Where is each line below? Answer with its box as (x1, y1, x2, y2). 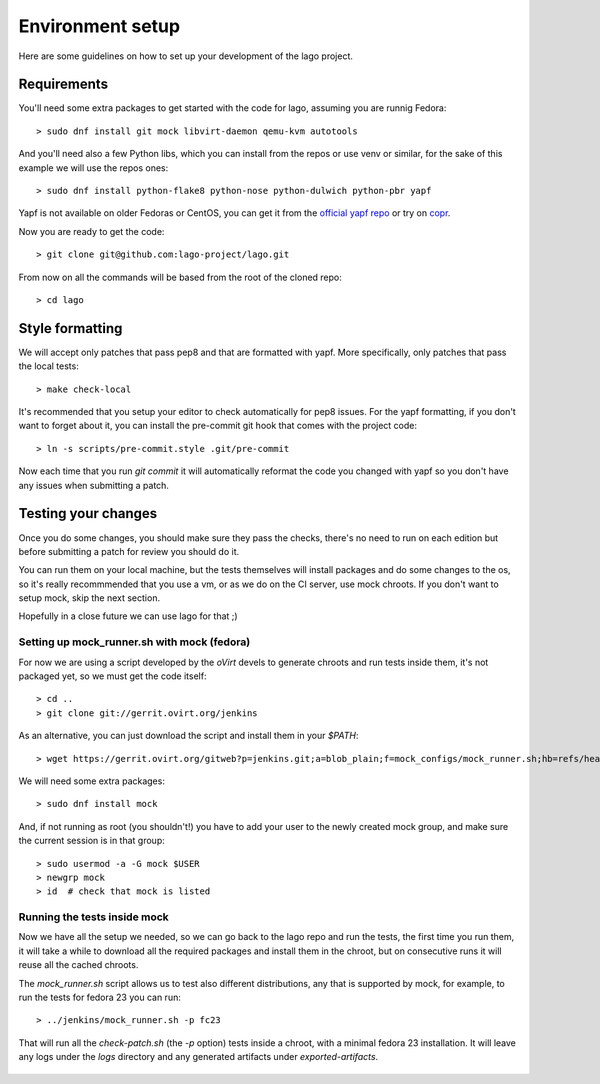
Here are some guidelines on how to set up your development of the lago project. (18, 50, 354, 62)
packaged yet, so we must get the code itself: (18, 670, 207, 682)
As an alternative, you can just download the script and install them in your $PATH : (18, 730, 359, 742)
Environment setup (18, 15, 180, 37)
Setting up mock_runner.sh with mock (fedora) (18, 635, 251, 649)
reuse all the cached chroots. (18, 959, 139, 971)
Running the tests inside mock (18, 910, 169, 924)
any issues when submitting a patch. (18, 479, 170, 491)
